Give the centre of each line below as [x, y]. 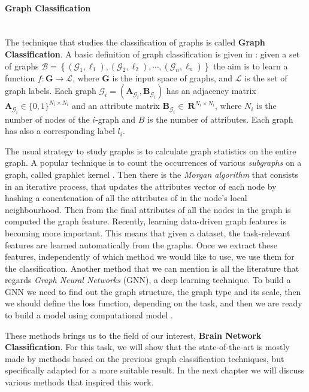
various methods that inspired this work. [79, 382]
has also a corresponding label [60, 131]
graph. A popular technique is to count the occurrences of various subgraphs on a [153, 162]
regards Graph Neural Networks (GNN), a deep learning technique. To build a [148, 280]
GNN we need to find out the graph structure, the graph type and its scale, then [153, 291]
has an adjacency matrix [211, 91]
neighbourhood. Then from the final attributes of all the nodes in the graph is [148, 209]
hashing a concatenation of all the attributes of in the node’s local [126, 198]
